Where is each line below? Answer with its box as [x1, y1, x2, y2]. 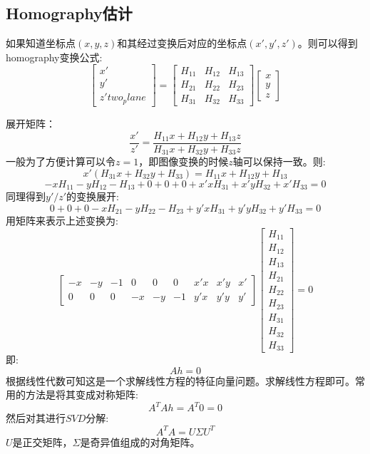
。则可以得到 [297, 36, 358, 51]
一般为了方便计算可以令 [6, 154, 115, 169]
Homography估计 [6, 2, 133, 24]
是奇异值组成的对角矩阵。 [80, 434, 200, 449]
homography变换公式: [6, 49, 103, 64]
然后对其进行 [6, 411, 66, 425]
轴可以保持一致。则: [232, 154, 326, 169]
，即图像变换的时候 [138, 154, 229, 169]
